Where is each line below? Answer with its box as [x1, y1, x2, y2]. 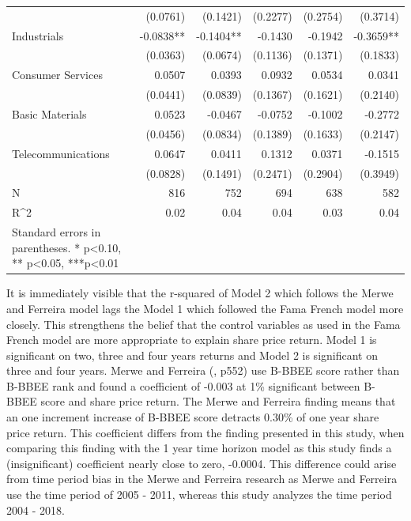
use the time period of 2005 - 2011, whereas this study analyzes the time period [6, 486, 392, 503]
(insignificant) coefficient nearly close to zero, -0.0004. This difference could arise [6, 455, 397, 471]
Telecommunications [12, 145, 110, 161]
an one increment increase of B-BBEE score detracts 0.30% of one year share [6, 409, 379, 425]
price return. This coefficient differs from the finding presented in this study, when [6, 424, 405, 440]
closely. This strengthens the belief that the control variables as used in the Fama [6, 315, 401, 332]
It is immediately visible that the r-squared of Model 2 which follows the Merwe [6, 285, 394, 301]
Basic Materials [12, 105, 87, 122]
